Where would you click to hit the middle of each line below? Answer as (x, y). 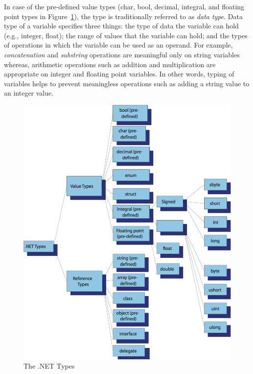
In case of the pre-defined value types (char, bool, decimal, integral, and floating (124, 6)
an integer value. (29, 93)
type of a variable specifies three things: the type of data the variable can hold (121, 26)
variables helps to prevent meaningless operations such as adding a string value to (127, 83)
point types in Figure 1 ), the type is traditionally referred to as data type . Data (124, 16)
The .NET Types (49, 366)
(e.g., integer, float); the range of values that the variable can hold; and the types (126, 35)
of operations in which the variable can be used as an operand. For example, (118, 45)
